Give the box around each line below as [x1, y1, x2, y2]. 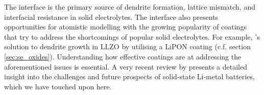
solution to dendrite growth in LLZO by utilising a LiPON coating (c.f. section [4, 41, 251, 52]
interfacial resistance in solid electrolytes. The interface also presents [4, 11, 219, 22]
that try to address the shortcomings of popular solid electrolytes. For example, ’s [4, 31, 260, 42]
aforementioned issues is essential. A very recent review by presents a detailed [4, 61, 247, 72]
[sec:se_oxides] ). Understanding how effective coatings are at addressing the [4, 51, 242, 61]
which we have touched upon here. [4, 81, 112, 91]
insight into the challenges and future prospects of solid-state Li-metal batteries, [4, 71, 255, 82]
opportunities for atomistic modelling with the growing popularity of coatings [4, 21, 247, 32]
